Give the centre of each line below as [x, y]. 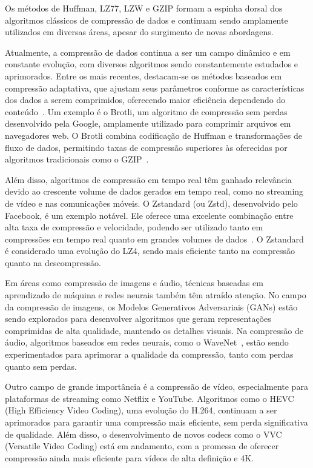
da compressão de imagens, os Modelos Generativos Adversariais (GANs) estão [151, 306]
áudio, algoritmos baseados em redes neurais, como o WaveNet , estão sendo [147, 342]
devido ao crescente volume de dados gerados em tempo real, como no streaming [154, 191]
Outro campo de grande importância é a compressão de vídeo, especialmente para [156, 386]
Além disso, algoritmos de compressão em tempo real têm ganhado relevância [148, 179]
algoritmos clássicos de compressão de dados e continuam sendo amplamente [147, 20]
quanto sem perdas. [41, 366]
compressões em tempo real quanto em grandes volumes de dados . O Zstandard [154, 239]
